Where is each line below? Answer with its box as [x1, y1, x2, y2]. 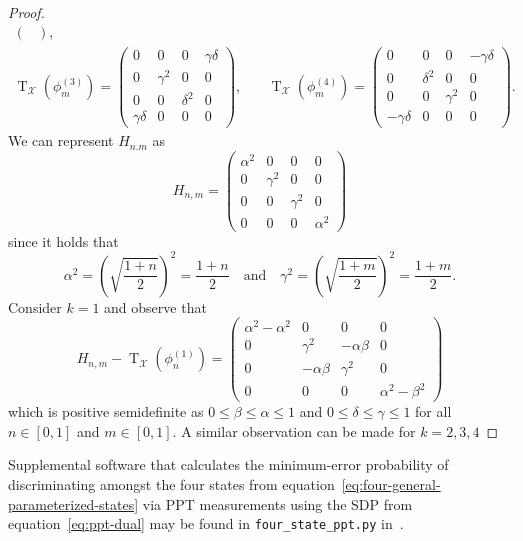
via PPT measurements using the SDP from [142, 493, 413, 514]
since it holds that [8, 230, 119, 251]
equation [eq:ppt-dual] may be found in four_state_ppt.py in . [8, 513, 404, 534]
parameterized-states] [8, 493, 139, 514]
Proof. [8, 2, 45, 22]
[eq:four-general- [341, 473, 441, 494]
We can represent [8, 130, 114, 151]
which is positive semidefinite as [8, 401, 204, 422]
